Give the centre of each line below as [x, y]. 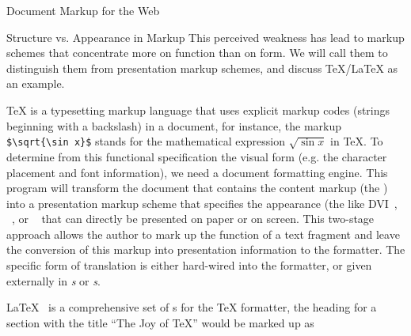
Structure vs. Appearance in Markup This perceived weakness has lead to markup [205, 37]
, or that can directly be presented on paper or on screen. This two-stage [193, 219]
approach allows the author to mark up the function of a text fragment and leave [203, 234]
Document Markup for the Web [83, 10]
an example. [36, 83]
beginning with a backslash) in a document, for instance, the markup [174, 125]
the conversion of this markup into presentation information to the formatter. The [206, 249]
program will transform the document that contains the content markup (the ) [197, 188]
